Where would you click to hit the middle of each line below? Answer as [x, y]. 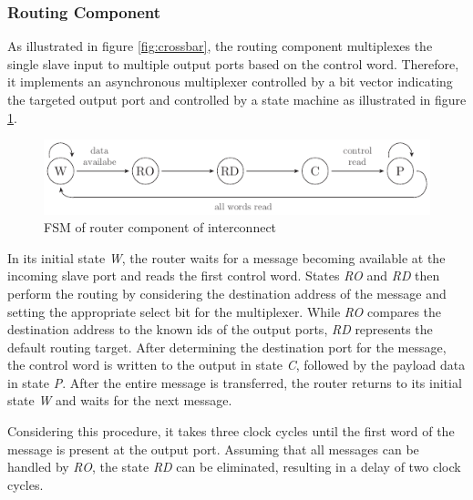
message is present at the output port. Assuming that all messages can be [213, 449]
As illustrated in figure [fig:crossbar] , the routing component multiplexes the [220, 46]
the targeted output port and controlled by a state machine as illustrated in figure [237, 99]
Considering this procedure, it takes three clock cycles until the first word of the [231, 431]
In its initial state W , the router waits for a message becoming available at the [226, 257]
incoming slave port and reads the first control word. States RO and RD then [224, 276]
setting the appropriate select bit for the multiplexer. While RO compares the [225, 311]
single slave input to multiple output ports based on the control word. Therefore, [233, 63]
